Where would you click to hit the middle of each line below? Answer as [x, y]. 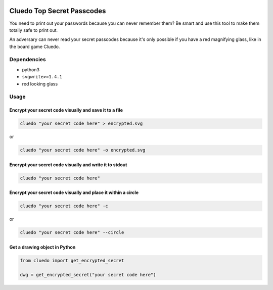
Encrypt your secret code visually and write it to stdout [68, 165]
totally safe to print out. [34, 30]
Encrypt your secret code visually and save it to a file [66, 110]
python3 [31, 69]
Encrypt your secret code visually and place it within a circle [74, 192]
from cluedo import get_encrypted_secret [72, 260]
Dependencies [28, 60]
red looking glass [40, 84]
